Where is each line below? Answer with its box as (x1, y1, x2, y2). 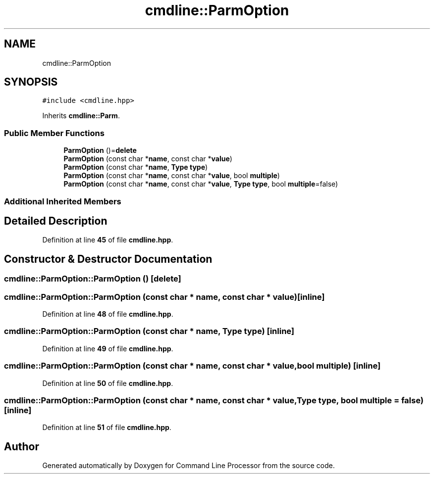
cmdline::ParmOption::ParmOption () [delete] (4, 274, 181, 284)
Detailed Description (4, 214, 108, 227)
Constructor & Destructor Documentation (4, 252, 213, 265)
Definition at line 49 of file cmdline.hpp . (42, 344, 173, 353)
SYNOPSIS (4, 76, 58, 89)
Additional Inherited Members (4, 196, 121, 206)
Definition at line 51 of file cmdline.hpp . (42, 423, 171, 432)
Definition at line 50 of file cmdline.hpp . (42, 379, 173, 387)
